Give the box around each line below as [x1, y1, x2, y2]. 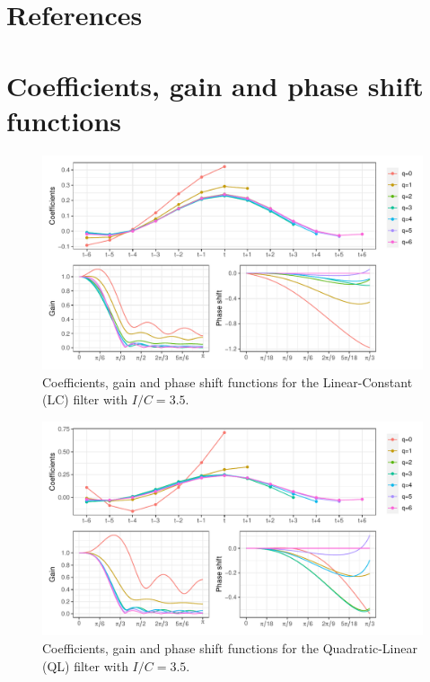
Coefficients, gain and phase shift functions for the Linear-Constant [42, 372, 413, 391]
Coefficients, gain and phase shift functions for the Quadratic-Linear [42, 639, 417, 658]
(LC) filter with [42, 390, 128, 409]
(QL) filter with [42, 656, 128, 675]
